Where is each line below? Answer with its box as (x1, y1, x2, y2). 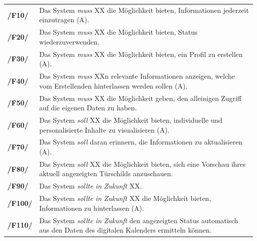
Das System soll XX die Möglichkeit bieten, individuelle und (39, 114, 222, 125)
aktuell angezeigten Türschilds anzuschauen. (39, 168, 173, 179)
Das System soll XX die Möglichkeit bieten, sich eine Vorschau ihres (39, 158, 246, 169)
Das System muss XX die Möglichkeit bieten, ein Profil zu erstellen (39, 48, 243, 59)
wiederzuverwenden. (39, 36, 100, 47)
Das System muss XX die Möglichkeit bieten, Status (39, 27, 198, 37)
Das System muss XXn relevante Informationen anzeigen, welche (39, 71, 235, 81)
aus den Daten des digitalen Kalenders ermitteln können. (39, 225, 212, 235)
